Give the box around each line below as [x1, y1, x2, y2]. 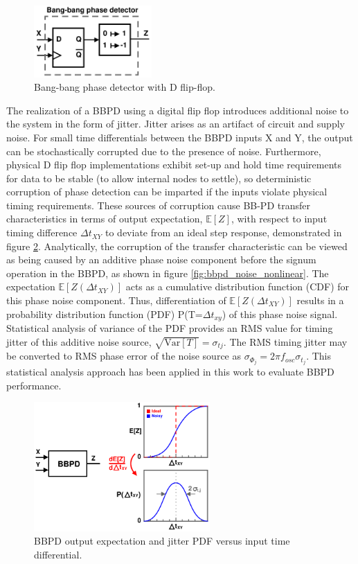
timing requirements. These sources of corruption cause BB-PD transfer [6, 197, 310, 212]
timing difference [6, 225, 78, 240]
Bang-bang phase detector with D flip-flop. [34, 80, 215, 94]
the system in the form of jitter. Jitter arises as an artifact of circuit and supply [6, 116, 345, 131]
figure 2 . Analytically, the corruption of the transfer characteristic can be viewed [6, 238, 348, 253]
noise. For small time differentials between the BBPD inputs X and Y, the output [6, 130, 353, 144]
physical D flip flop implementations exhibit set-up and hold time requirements [6, 157, 341, 172]
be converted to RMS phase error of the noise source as [6, 349, 241, 363]
